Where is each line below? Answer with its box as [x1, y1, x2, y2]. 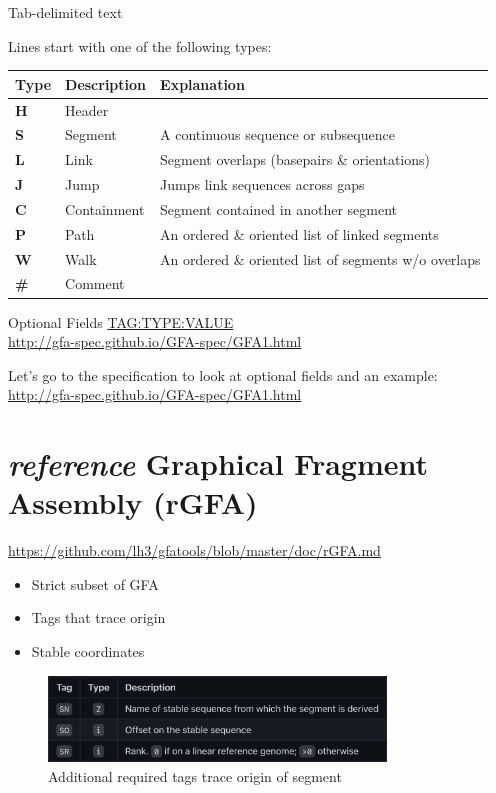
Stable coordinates [31, 641, 145, 661]
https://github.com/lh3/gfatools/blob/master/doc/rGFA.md [8, 540, 381, 561]
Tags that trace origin [31, 607, 166, 628]
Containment [65, 198, 145, 219]
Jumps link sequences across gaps [160, 174, 365, 195]
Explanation [160, 73, 245, 94]
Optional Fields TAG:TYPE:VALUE [8, 311, 234, 332]
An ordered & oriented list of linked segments [160, 223, 439, 244]
